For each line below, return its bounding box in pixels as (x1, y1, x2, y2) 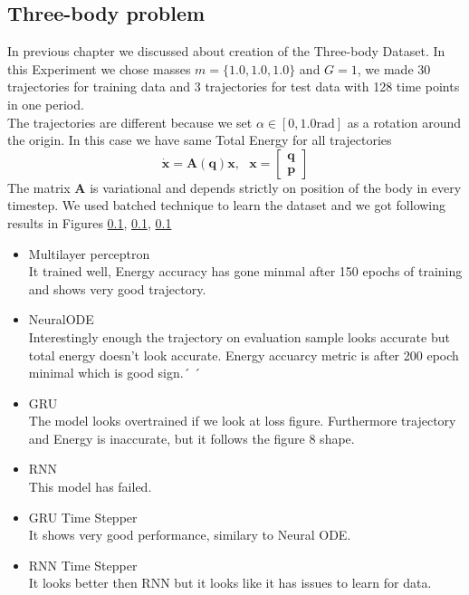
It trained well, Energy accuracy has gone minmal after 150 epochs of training (28, 262, 463, 281)
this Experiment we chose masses (7, 59, 191, 78)
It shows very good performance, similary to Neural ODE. (28, 525, 351, 544)
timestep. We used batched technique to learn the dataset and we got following (7, 196, 446, 215)
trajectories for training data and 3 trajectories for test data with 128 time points (7, 77, 460, 96)
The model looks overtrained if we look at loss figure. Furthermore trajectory (28, 411, 456, 430)
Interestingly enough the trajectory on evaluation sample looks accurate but (28, 327, 450, 346)
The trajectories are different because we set (7, 112, 253, 131)
